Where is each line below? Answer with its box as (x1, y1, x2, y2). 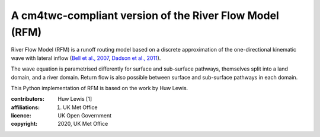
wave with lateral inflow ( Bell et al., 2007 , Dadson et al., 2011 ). (11, 54, 161, 62)
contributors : (11, 95, 44, 103)
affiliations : (11, 104, 40, 111)
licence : (11, 112, 32, 119)
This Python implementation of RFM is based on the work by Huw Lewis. (11, 84, 188, 91)
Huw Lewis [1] (57, 95, 92, 103)
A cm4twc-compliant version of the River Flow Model (11, 9, 280, 22)
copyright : (11, 120, 38, 128)
